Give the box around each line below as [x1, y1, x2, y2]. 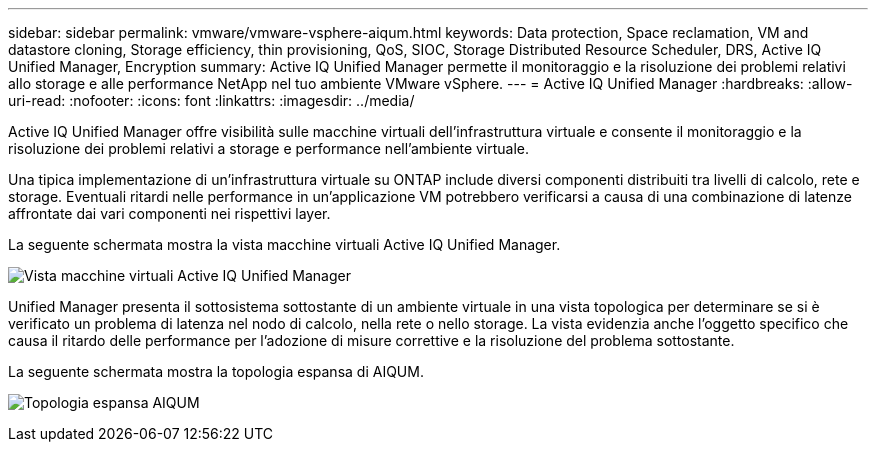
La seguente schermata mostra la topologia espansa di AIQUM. [8, 363, 424, 380]
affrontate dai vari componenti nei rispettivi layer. [8, 205, 331, 222]
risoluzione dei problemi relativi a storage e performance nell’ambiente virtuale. [8, 140, 530, 157]
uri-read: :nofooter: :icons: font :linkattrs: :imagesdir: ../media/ [8, 92, 415, 109]
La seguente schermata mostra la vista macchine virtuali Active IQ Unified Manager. [8, 236, 561, 253]
